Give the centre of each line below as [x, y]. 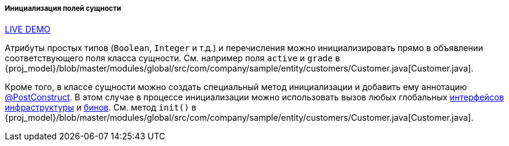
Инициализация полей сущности [63, 8]
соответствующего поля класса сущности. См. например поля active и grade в [172, 58]
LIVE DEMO [28, 29]
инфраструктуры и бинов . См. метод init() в [101, 108]
